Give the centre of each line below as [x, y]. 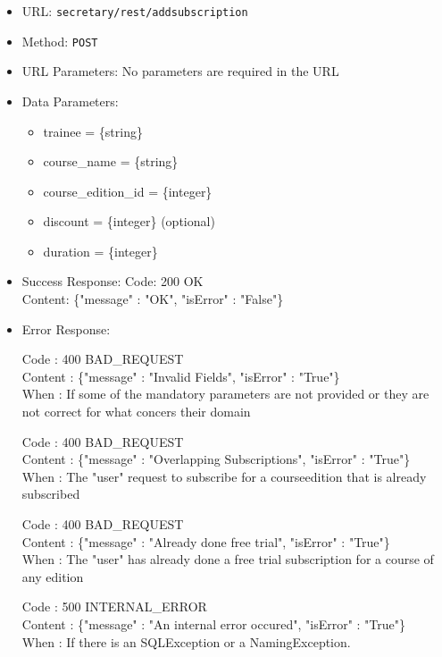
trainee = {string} [93, 131]
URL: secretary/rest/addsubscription [135, 11]
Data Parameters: [70, 101]
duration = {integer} [100, 251]
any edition [53, 576]
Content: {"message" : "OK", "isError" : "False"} [153, 299]
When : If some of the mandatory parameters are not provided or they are [225, 394]
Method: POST [60, 41]
